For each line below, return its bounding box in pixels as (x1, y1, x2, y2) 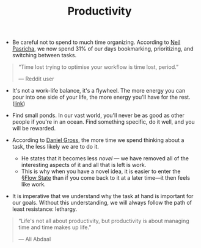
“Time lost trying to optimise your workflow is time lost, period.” (18, 63, 179, 71)
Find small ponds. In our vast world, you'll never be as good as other (12, 112, 185, 119)
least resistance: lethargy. (12, 205, 78, 213)
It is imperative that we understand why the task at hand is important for (12, 193, 194, 200)
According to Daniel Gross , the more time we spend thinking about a (12, 136, 185, 144)
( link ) (12, 100, 26, 107)
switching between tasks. (12, 52, 77, 59)
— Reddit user (18, 75, 54, 83)
